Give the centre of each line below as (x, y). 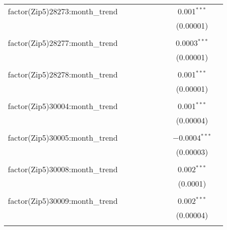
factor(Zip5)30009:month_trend (63, 201)
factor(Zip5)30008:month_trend (63, 169)
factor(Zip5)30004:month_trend (63, 106)
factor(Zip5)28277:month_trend (63, 43)
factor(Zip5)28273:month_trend (63, 11)
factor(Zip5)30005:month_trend (63, 137)
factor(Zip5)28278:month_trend (63, 74)
